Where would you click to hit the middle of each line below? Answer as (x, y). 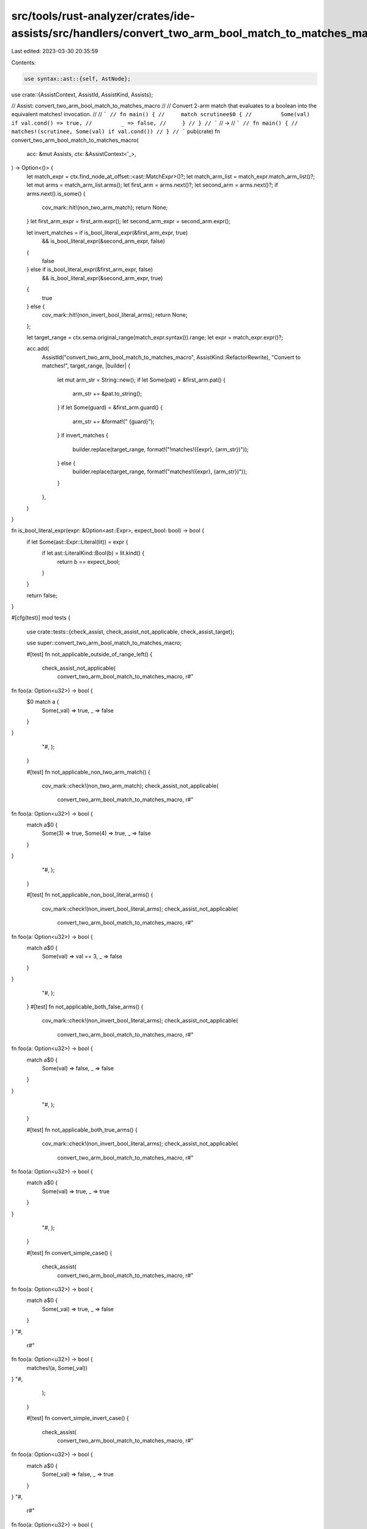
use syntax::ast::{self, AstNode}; (77, 79)
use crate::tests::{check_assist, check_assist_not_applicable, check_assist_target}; (131, 631)
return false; (42, 595)
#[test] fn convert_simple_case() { (69, 1253)
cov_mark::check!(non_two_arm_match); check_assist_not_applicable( (130, 785)
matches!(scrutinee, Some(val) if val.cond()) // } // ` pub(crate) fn (116, 131)
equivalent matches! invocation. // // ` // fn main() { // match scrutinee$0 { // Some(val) (161, 114)
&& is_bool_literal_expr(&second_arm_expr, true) (102, 278)
